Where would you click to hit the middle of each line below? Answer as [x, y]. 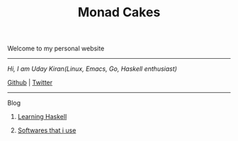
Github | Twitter [30, 83]
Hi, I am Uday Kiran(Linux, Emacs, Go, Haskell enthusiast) [92, 69]
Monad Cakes [119, 12]
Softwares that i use [47, 130]
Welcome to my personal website [56, 49]
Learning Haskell [42, 117]
